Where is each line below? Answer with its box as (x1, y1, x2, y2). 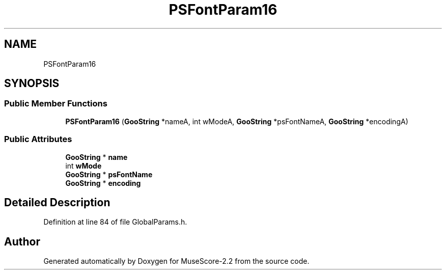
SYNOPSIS (4, 77, 60, 90)
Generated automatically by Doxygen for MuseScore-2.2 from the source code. (43, 257, 310, 266)
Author (4, 235, 40, 248)
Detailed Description (4, 196, 110, 209)
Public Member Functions (4, 98, 107, 109)
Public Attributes (4, 134, 72, 145)
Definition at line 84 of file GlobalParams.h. (43, 217, 187, 227)
